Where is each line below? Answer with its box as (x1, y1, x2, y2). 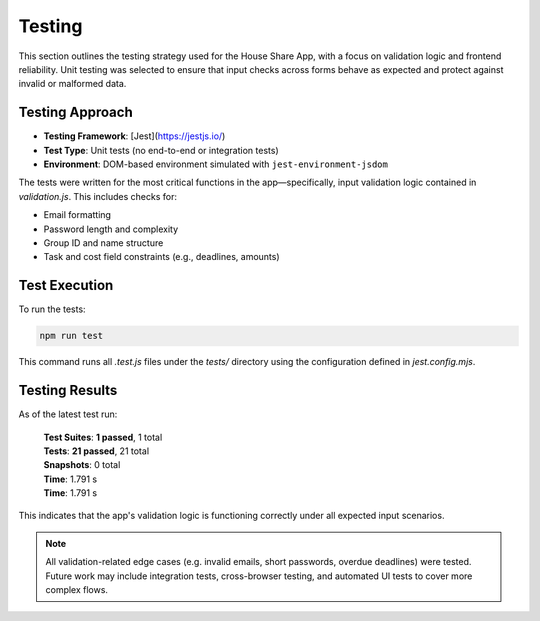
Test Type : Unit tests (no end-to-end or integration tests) (43, 144, 279, 156)
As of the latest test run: (18, 408, 118, 420)
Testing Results (18, 382, 118, 399)
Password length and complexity (43, 223, 179, 235)
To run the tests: (18, 303, 86, 315)
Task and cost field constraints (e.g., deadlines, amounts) (43, 251, 280, 263)
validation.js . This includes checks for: (18, 190, 177, 202)
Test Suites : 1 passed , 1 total (43, 431, 163, 443)
